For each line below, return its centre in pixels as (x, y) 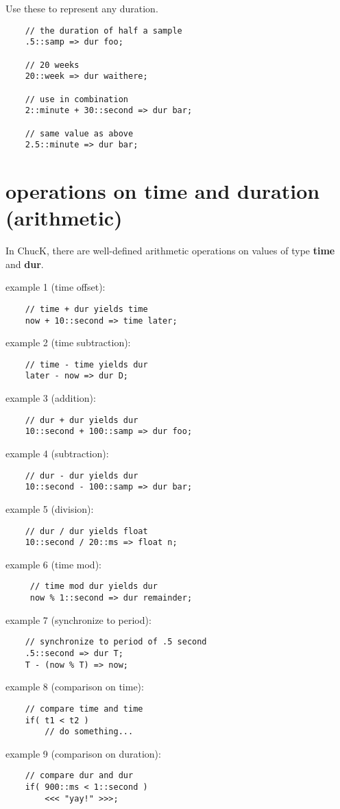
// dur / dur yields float (86, 531)
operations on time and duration (163, 191)
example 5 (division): (50, 508)
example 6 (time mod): (53, 564)
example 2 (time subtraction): (68, 342)
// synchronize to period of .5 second (116, 642)
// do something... (89, 732)
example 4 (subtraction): (57, 454)
